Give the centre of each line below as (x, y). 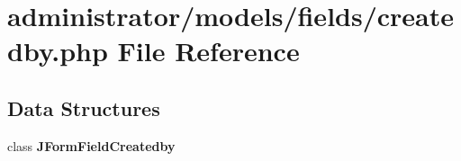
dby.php (58, 51)
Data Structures (84, 107)
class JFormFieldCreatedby (91, 145)
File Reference (208, 51)
